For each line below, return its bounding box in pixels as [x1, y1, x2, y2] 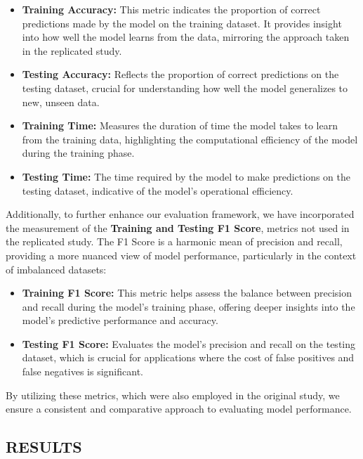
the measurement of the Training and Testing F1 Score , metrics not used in [6, 220, 350, 235]
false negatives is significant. [22, 364, 143, 379]
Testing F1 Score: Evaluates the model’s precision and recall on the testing [22, 336, 355, 351]
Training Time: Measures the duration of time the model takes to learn [22, 118, 338, 133]
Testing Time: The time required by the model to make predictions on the [22, 169, 351, 183]
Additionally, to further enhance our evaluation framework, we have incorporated [6, 207, 355, 221]
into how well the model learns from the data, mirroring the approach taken [22, 30, 350, 44]
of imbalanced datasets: [6, 261, 107, 276]
